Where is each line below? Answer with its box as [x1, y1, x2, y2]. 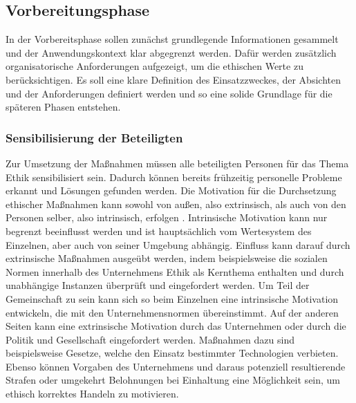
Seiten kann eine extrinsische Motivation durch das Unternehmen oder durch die [6, 319, 346, 333]
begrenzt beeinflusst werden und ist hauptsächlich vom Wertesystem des [6, 223, 312, 238]
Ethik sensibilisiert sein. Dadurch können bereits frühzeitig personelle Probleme [6, 169, 342, 184]
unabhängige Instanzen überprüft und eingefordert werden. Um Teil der [6, 278, 310, 292]
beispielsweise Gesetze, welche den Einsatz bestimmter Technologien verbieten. [6, 346, 339, 360]
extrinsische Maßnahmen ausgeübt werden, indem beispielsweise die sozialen [6, 251, 328, 265]
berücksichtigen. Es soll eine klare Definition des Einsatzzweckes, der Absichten [6, 72, 341, 86]
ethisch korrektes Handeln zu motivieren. [6, 386, 179, 401]
